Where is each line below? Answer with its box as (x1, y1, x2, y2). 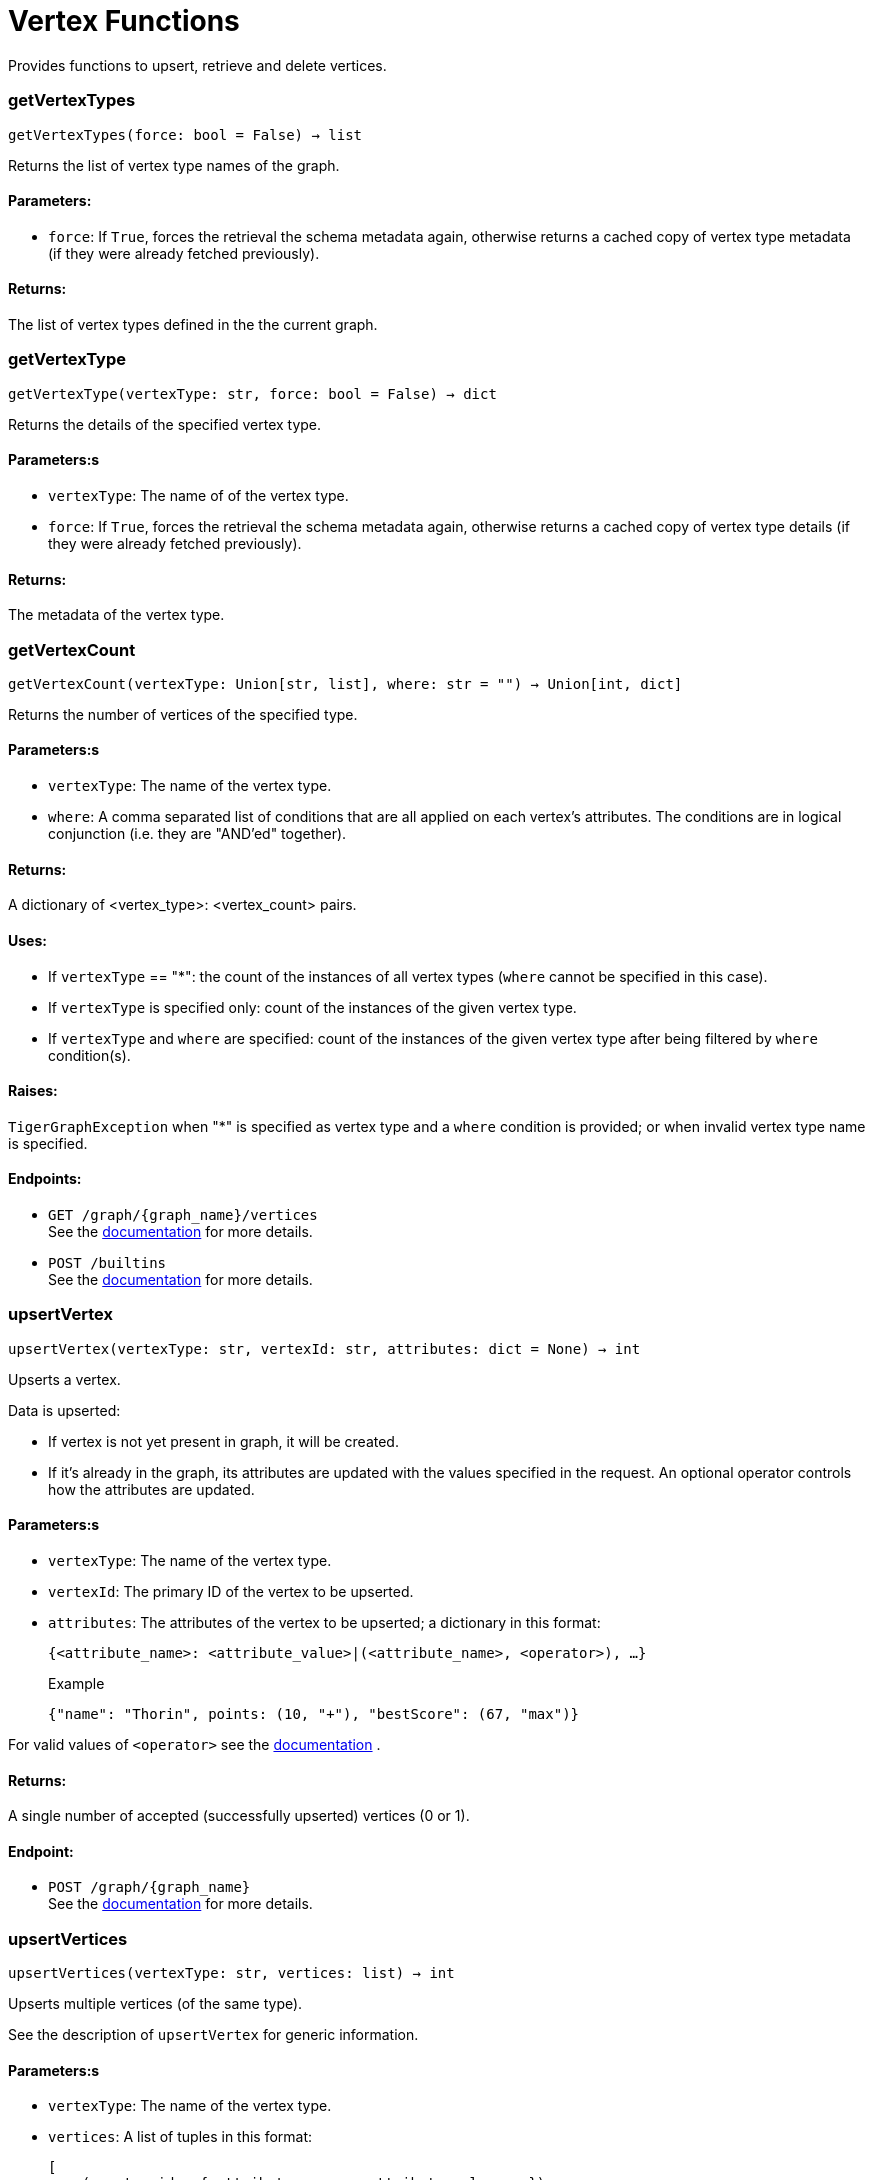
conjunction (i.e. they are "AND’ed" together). (48, 825, 347, 843)
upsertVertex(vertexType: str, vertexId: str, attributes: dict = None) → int (8, 1340, 641, 1357)
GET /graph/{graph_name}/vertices (48, 1206, 318, 1223)
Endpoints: (8, 1170, 82, 1188)
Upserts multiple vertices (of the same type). (8, 1995, 303, 2013)
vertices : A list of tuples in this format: (48, 2128, 313, 2146)
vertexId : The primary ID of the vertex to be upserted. (48, 1582, 414, 1600)
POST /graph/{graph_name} (48, 1879, 251, 1896)
